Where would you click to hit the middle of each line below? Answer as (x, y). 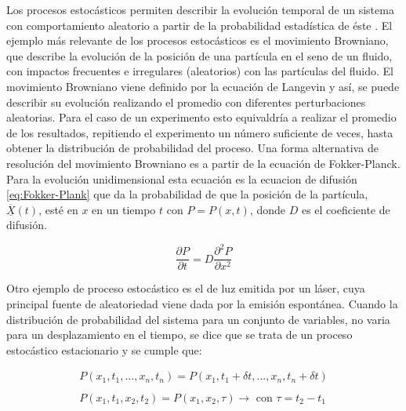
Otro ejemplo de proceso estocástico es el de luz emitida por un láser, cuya (186, 288)
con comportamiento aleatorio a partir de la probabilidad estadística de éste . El (199, 25)
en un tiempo (124, 209)
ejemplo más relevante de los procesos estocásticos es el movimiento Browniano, (198, 40)
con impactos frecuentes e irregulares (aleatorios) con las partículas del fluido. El (200, 71)
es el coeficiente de (346, 209)
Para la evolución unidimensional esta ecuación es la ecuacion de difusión (182, 178)
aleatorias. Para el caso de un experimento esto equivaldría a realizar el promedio (201, 117)
